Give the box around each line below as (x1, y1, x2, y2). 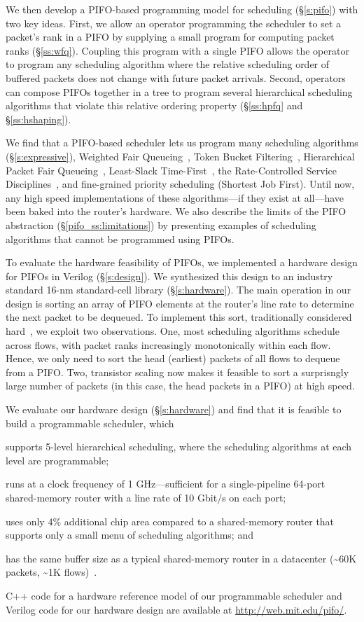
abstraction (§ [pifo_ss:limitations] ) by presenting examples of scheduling (6, 217, 316, 232)
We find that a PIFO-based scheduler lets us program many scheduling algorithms (6, 135, 358, 150)
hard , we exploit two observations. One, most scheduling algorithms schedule (6, 324, 339, 338)
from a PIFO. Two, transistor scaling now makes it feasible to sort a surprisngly (6, 364, 349, 379)
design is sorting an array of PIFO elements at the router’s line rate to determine (6, 296, 354, 310)
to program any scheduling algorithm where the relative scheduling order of (6, 57, 330, 71)
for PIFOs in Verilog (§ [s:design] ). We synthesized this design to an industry (6, 268, 333, 283)
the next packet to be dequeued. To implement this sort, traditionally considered (6, 310, 352, 324)
